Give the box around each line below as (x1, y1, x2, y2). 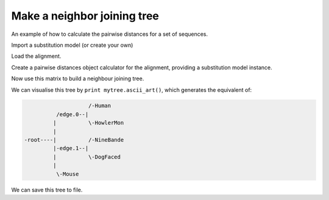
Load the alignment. (11, 52, 62, 60)
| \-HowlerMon (52, 119, 124, 126)
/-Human (88, 102, 111, 109)
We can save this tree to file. (11, 186, 83, 193)
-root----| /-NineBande (24, 137, 124, 143)
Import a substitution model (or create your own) (11, 41, 133, 49)
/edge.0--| (55, 111, 89, 118)
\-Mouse (55, 170, 79, 178)
